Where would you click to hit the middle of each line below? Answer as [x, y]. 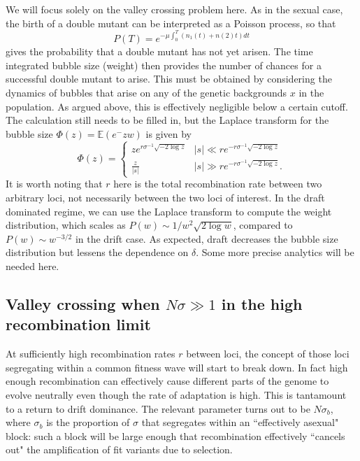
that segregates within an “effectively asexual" [240, 422]
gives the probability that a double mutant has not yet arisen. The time [159, 51]
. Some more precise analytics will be [275, 252]
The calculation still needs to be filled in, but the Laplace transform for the [167, 120]
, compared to [263, 225]
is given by [168, 133]
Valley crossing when [83, 304]
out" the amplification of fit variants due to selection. [119, 449]
